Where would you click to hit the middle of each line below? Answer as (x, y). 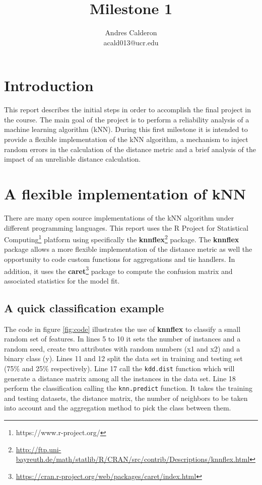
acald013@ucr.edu (131, 42)
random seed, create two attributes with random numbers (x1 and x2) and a (122, 348)
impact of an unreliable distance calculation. (73, 159)
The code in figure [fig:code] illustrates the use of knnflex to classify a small (122, 329)
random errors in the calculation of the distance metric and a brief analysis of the (130, 149)
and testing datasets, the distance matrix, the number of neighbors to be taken (126, 398)
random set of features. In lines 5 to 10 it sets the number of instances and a (122, 339)
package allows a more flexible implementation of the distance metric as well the (128, 249)
